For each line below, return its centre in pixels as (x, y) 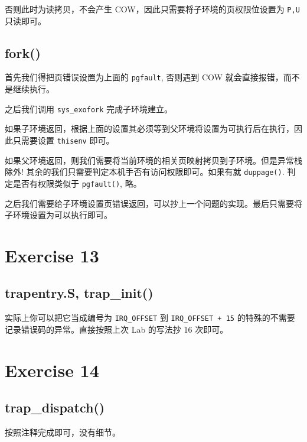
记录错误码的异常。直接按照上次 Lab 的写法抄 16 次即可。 (117, 329)
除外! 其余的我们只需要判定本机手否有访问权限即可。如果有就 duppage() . (145, 172)
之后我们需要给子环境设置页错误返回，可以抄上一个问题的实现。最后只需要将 (153, 203)
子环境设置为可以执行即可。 (58, 215)
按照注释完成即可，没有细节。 (63, 432)
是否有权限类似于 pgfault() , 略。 (77, 183)
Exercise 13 (52, 255)
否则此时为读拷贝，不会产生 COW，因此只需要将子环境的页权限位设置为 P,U (152, 9)
